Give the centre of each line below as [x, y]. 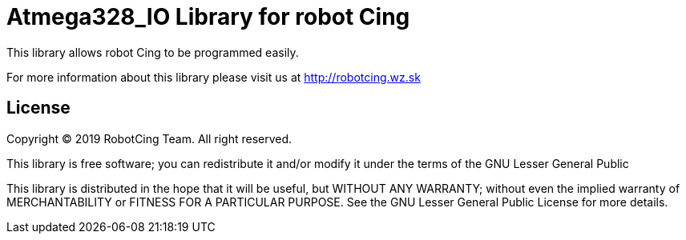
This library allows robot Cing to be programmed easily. [153, 52]
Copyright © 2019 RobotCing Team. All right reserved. [149, 138]
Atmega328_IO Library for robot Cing [208, 17]
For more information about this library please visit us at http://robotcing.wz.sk [214, 77]
